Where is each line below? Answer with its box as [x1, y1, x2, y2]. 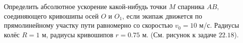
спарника [178, 1, 205, 11]
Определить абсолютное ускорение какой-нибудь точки [4, 1, 167, 11]
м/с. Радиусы [199, 20, 239, 30]
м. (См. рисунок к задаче [142, 29, 217, 39]
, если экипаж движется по [122, 11, 202, 21]
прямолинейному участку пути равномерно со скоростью [4, 20, 173, 30]
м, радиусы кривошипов [41, 29, 113, 39]
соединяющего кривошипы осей [4, 11, 99, 21]
